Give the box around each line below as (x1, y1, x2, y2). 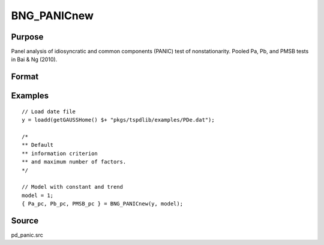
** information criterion (22, 150, 98, 157)
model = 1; (22, 192, 54, 199)
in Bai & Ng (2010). (11, 56, 58, 63)
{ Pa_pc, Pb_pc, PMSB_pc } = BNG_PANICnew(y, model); (22, 201, 183, 207)
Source (11, 216, 39, 226)
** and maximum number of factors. (22, 159, 127, 165)
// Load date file (22, 108, 76, 115)
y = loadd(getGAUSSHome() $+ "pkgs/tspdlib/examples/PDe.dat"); (22, 117, 215, 123)
